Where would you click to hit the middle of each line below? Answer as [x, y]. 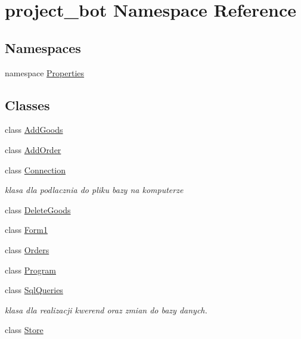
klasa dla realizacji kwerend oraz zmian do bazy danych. [106, 310]
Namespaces [43, 47]
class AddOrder [33, 149]
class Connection [35, 169]
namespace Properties [45, 72]
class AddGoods [34, 130]
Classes [27, 105]
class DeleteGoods [38, 209]
